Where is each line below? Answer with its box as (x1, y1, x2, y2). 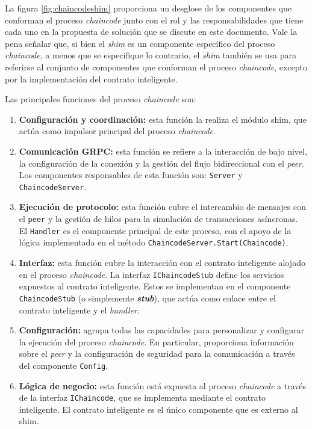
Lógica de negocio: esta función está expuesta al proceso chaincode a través (19, 379, 306, 392)
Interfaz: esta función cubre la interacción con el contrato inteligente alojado (19, 256, 305, 268)
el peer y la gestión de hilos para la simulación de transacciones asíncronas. (19, 212, 298, 225)
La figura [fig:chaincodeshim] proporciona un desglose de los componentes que (5, 2, 292, 14)
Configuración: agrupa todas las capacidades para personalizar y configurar (19, 324, 305, 336)
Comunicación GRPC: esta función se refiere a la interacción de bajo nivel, (19, 144, 307, 157)
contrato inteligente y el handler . (19, 303, 140, 316)
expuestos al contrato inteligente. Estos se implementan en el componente (19, 280, 291, 292)
